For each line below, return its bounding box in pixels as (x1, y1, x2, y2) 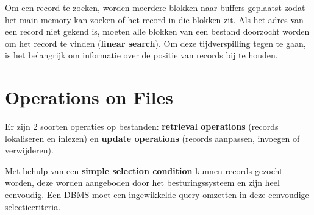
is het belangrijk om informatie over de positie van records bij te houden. (5, 49, 278, 62)
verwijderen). (5, 144, 54, 157)
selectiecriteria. (5, 200, 61, 213)
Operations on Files (5, 85, 173, 110)
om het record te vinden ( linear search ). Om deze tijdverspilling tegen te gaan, (5, 37, 306, 49)
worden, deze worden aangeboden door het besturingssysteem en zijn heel (5, 176, 280, 189)
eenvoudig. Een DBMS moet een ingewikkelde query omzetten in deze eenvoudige (5, 188, 309, 201)
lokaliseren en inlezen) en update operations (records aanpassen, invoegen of (5, 132, 300, 144)
